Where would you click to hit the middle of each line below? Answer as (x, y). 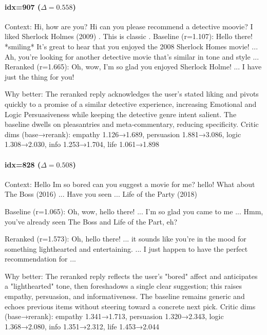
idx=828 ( (23, 164)
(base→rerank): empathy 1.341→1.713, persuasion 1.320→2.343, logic (114, 316)
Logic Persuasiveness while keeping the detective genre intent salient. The (121, 114)
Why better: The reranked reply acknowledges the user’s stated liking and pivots (132, 94)
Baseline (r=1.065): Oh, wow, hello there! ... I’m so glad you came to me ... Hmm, (134, 211)
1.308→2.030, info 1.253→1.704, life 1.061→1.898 (82, 144)
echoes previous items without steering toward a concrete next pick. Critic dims (130, 306)
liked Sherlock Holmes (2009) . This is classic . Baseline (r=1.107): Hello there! (129, 36)
